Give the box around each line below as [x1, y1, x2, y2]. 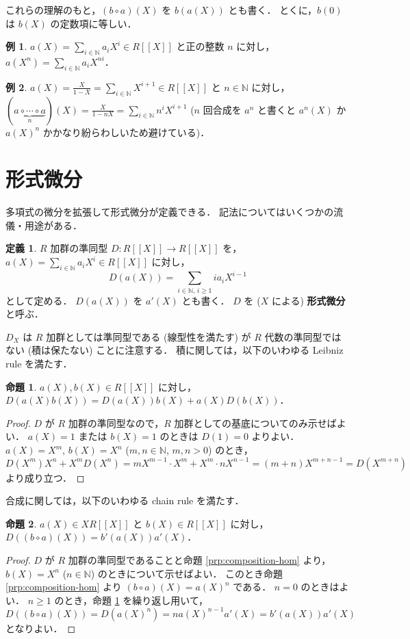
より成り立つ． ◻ [5, 470, 85, 484]
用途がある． [24, 218, 82, 232]
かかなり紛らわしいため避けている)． [42, 125, 210, 139]
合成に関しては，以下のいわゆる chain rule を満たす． [5, 493, 244, 508]
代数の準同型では [264, 329, 342, 343]
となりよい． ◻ [5, 621, 76, 635]
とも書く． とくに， [228, 3, 318, 16]
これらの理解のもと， [5, 3, 101, 16]
